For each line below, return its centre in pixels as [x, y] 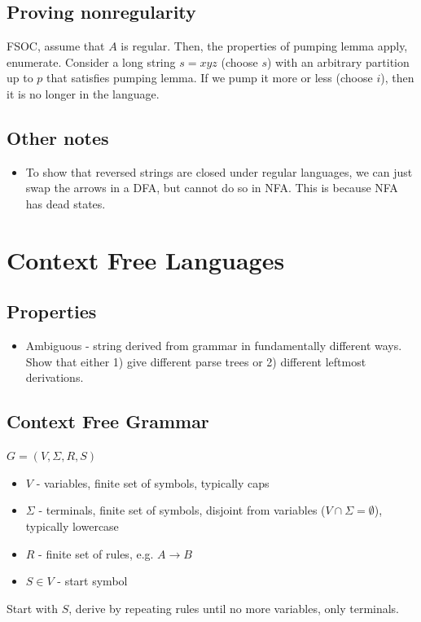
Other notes [58, 137]
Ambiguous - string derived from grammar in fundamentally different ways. [214, 346]
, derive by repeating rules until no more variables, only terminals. [234, 608]
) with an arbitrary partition [338, 61]
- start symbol [92, 581]
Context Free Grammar [108, 421]
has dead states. [66, 203]
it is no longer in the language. [83, 93]
